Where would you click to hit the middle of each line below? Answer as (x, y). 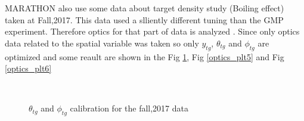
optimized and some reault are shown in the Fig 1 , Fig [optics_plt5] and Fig (145, 56)
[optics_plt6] (28, 68)
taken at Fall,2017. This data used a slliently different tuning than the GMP (144, 19)
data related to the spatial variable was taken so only (102, 43)
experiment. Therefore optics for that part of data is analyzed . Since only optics (152, 31)
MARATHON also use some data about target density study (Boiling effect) (145, 8)
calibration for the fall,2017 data (129, 108)
